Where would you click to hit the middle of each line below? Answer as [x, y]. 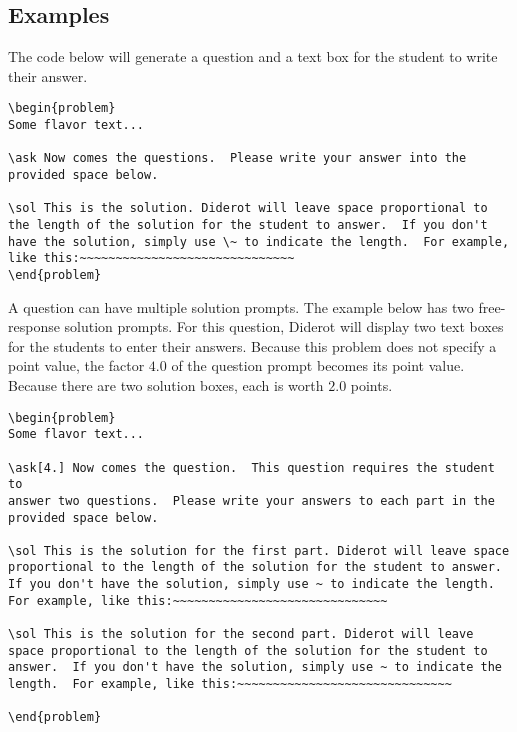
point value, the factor [76, 365]
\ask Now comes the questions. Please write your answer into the [237, 158]
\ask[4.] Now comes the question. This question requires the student [251, 467]
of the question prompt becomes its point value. [318, 365]
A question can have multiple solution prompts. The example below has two [241, 306]
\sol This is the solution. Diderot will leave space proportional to [248, 208]
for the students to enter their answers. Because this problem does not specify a [252, 345]
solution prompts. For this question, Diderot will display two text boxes [284, 326]
